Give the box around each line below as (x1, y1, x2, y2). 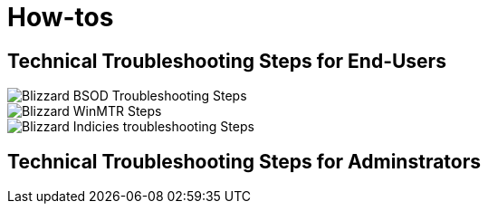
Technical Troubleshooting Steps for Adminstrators (7, 149, 482, 173)
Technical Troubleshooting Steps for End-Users (7, 49, 446, 72)
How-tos (7, 2, 114, 33)
